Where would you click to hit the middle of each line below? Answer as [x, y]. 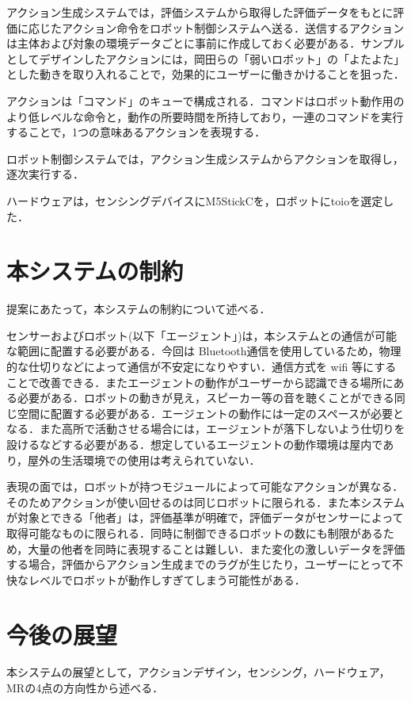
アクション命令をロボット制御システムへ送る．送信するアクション [233, 27]
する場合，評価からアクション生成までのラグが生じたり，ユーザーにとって [199, 564]
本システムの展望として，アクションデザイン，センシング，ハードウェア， [198, 672]
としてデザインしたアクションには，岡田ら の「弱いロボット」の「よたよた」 [205, 58]
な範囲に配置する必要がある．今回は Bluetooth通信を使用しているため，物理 [204, 351]
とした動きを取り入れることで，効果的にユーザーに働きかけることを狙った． [205, 74]
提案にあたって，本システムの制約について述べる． [139, 309]
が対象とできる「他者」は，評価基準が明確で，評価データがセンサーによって [205, 517]
